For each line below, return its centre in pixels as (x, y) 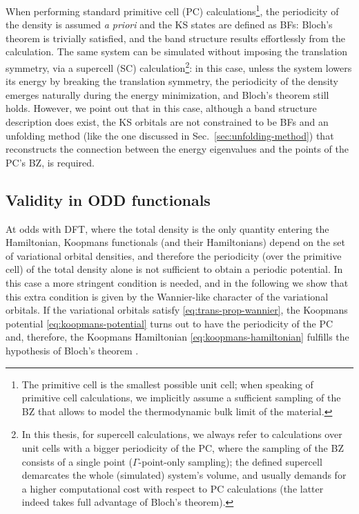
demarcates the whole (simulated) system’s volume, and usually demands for (184, 475)
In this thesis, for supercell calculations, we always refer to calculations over (182, 434)
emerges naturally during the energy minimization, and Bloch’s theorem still (167, 94)
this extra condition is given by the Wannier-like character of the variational (167, 296)
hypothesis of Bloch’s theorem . (72, 350)
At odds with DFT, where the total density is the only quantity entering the (167, 228)
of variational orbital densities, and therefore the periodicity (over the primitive (174, 255)
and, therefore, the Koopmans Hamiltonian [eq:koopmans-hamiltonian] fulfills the (177, 337)
